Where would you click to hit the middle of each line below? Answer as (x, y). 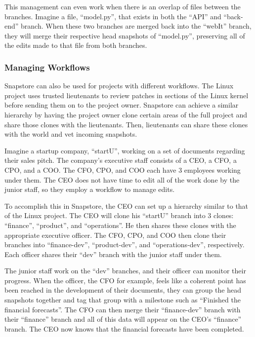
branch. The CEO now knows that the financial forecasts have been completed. (124, 328)
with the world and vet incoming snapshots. (71, 134)
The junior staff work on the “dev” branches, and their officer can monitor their (125, 271)
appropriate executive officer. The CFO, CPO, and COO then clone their (115, 235)
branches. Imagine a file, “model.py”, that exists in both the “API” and (113, 16)
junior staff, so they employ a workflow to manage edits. (90, 189)
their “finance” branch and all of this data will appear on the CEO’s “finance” (123, 319)
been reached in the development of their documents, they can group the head (123, 290)
